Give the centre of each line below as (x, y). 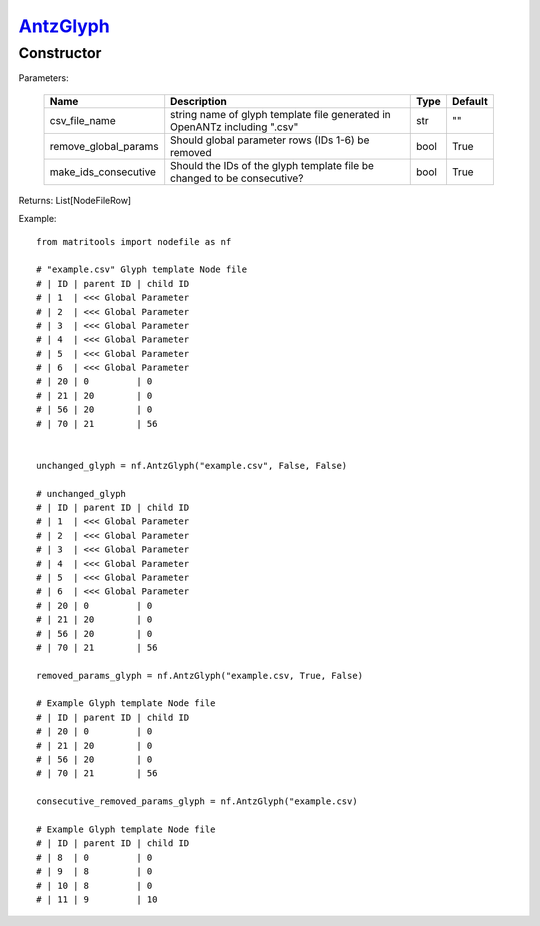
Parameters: (43, 78)
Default (470, 101)
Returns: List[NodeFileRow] (75, 200)
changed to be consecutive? (237, 178)
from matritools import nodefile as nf (134, 241)
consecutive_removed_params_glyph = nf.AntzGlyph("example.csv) (197, 801)
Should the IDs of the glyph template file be (272, 165)
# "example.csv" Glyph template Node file (142, 269)
